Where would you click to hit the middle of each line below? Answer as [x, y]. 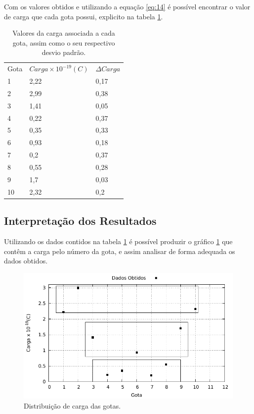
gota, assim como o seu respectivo [64, 42]
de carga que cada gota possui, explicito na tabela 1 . [84, 16]
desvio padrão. [64, 52]
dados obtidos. [26, 261]
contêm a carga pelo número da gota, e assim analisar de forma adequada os [120, 251]
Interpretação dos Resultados [80, 221]
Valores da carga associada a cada [64, 33]
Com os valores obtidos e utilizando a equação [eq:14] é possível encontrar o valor [127, 6]
